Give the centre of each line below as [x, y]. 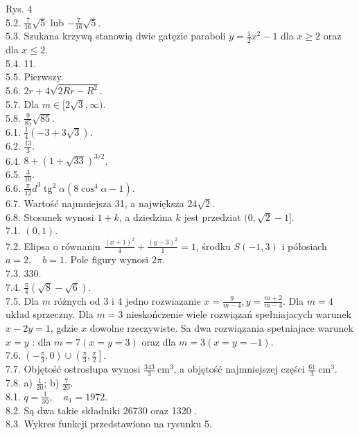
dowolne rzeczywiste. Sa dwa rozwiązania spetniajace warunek [221, 328]
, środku [213, 246]
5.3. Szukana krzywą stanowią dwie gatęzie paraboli [116, 36]
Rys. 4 [19, 8]
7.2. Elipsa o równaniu [53, 246]
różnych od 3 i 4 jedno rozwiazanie [127, 300]
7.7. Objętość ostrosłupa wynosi [73, 369]
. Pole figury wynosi [106, 259]
